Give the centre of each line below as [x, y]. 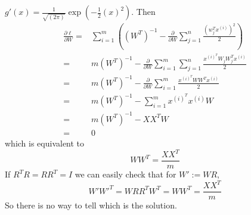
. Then [143, 11]
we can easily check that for [125, 174]
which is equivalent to [45, 143]
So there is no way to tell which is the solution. [91, 205]
